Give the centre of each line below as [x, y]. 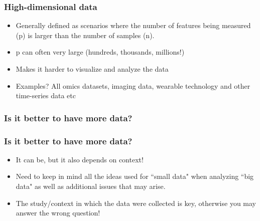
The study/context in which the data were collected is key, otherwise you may [136, 203]
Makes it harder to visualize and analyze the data [92, 69]
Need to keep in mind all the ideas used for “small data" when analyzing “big [135, 176]
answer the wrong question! [58, 213]
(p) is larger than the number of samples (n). [85, 35]
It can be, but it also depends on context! [80, 159]
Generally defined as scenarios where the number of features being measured [133, 25]
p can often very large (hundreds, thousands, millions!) [100, 52]
